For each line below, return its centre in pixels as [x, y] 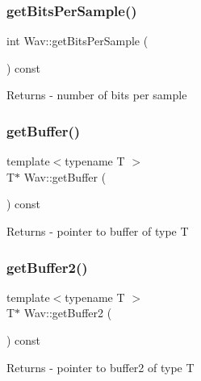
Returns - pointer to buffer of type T [98, 231]
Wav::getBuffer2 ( [68, 313]
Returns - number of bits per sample [97, 95]
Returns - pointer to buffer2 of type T [100, 367]
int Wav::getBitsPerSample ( [77, 41]
